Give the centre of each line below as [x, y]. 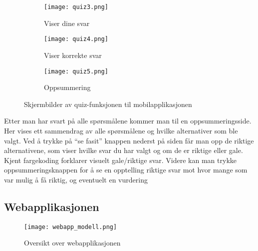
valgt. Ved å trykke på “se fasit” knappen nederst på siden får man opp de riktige [129, 140]
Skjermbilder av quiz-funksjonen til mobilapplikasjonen [108, 104]
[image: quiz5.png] [76, 71]
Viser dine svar [67, 23]
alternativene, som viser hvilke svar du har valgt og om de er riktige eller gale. [124, 150]
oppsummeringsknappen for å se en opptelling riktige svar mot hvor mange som [126, 170]
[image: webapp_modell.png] [71, 227]
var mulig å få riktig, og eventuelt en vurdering [76, 179]
